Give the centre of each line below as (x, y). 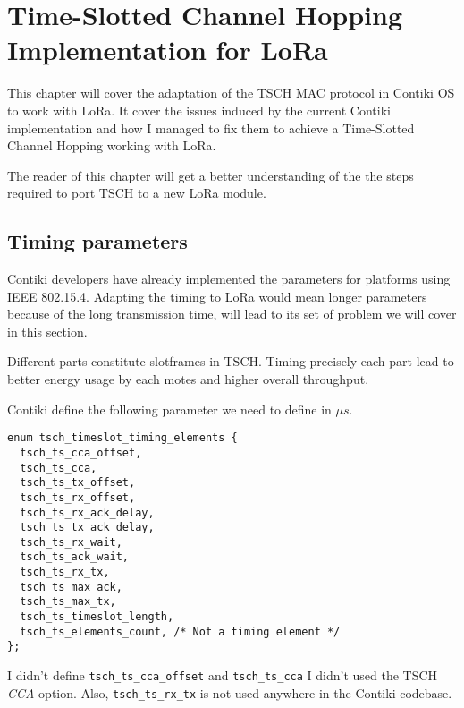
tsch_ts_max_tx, (68, 602)
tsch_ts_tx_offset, (78, 483)
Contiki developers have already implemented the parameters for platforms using (229, 279)
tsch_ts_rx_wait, (71, 542)
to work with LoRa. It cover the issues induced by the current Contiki (199, 110)
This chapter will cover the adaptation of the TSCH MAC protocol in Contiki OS (231, 93)
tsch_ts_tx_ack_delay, (87, 528)
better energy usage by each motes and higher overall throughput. (188, 379)
